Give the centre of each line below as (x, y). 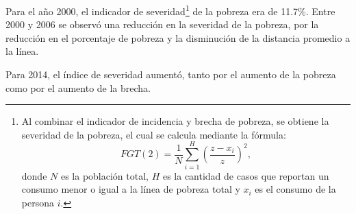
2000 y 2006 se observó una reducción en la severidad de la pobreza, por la (162, 24)
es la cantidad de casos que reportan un (246, 175)
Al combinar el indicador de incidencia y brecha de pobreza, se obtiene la (175, 121)
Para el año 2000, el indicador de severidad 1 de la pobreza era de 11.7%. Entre (170, 10)
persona (38, 202)
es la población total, (104, 175)
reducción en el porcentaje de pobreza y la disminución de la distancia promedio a (178, 37)
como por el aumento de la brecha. (78, 87)
